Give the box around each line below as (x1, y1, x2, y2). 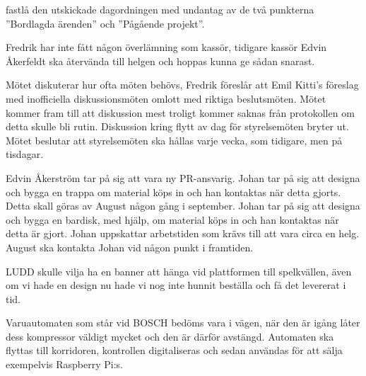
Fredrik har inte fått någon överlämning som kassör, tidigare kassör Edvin (6, 40, 327, 55)
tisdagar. (6, 147, 44, 161)
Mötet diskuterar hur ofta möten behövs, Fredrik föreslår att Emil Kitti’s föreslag (6, 77, 359, 92)
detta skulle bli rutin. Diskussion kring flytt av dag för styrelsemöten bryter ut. (6, 119, 349, 134)
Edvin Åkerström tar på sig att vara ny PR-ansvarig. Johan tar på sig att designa (6, 170, 360, 185)
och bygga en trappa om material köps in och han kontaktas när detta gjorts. (6, 184, 341, 199)
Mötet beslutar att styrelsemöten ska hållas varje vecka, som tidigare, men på (6, 132, 343, 147)
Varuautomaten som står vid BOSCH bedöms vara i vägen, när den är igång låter (6, 315, 360, 330)
